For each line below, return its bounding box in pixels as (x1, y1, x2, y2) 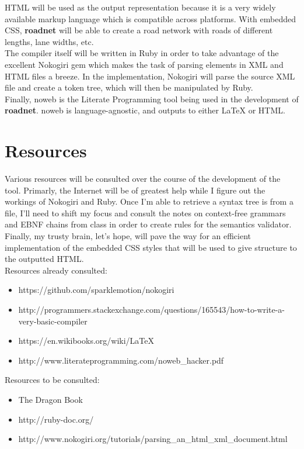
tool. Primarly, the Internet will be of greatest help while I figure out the (5, 184, 265, 196)
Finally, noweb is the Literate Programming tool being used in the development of (5, 92, 299, 105)
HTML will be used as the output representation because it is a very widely (5, 1, 276, 13)
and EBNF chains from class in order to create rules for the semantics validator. (5, 218, 292, 230)
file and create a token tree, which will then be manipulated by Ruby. (5, 81, 253, 94)
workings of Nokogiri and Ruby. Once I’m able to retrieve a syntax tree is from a (5, 195, 293, 208)
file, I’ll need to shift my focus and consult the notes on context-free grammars (5, 206, 286, 219)
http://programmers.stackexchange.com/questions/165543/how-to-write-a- (18, 303, 285, 315)
